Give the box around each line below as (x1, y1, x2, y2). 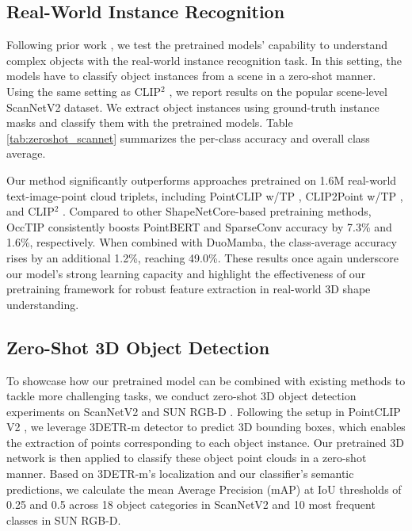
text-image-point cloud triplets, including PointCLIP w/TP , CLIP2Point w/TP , (6, 187, 403, 204)
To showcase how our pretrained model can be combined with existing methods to (6, 372, 406, 388)
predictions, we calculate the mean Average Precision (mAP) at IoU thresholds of (6, 480, 402, 497)
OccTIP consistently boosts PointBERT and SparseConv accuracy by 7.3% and (6, 218, 392, 235)
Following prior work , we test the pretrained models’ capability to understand (6, 36, 387, 53)
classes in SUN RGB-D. (6, 511, 121, 528)
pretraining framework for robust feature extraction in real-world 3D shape (6, 281, 371, 297)
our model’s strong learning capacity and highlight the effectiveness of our (6, 265, 366, 281)
